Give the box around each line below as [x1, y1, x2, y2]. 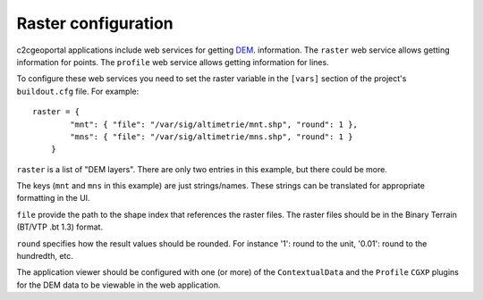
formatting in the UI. [16, 193, 90, 204]
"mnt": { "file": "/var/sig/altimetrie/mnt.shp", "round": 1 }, [70, 119, 358, 129]
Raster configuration [16, 13, 174, 33]
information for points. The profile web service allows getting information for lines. [16, 56, 330, 67]
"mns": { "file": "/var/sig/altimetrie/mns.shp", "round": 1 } [70, 131, 353, 142]
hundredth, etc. [16, 251, 73, 262]
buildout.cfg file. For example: [16, 86, 140, 96]
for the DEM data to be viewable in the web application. [16, 279, 221, 290]
